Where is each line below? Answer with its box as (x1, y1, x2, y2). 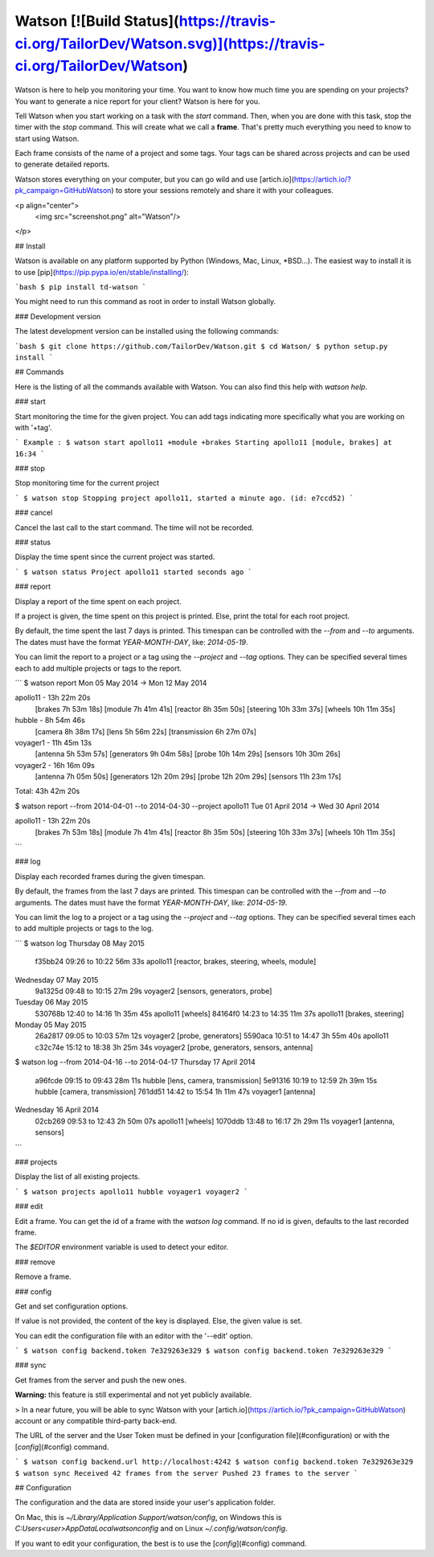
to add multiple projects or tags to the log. (14, 923, 154, 933)
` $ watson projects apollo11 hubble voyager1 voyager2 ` (14, 1187, 248, 1196)
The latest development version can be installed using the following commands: (14, 327, 279, 336)
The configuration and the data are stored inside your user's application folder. (14, 1497, 276, 1507)
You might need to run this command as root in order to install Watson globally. (14, 297, 276, 306)
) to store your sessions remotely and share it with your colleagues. (111, 186, 334, 195)
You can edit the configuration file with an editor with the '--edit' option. (14, 1331, 253, 1341)
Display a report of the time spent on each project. (14, 596, 182, 606)
